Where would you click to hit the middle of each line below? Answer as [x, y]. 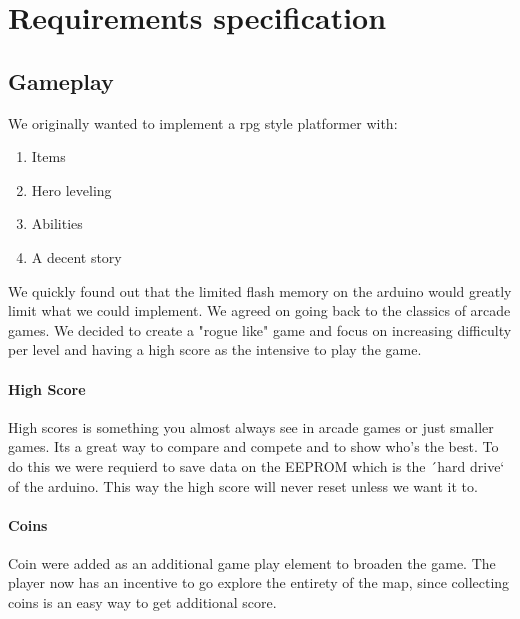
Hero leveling [71, 189]
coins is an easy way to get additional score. [142, 602]
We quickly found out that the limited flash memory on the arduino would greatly [260, 290]
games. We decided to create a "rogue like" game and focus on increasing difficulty [260, 329]
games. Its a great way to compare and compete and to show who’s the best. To [253, 446]
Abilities [57, 223]
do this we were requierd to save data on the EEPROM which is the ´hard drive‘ [256, 465]
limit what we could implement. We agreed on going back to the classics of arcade [259, 310]
